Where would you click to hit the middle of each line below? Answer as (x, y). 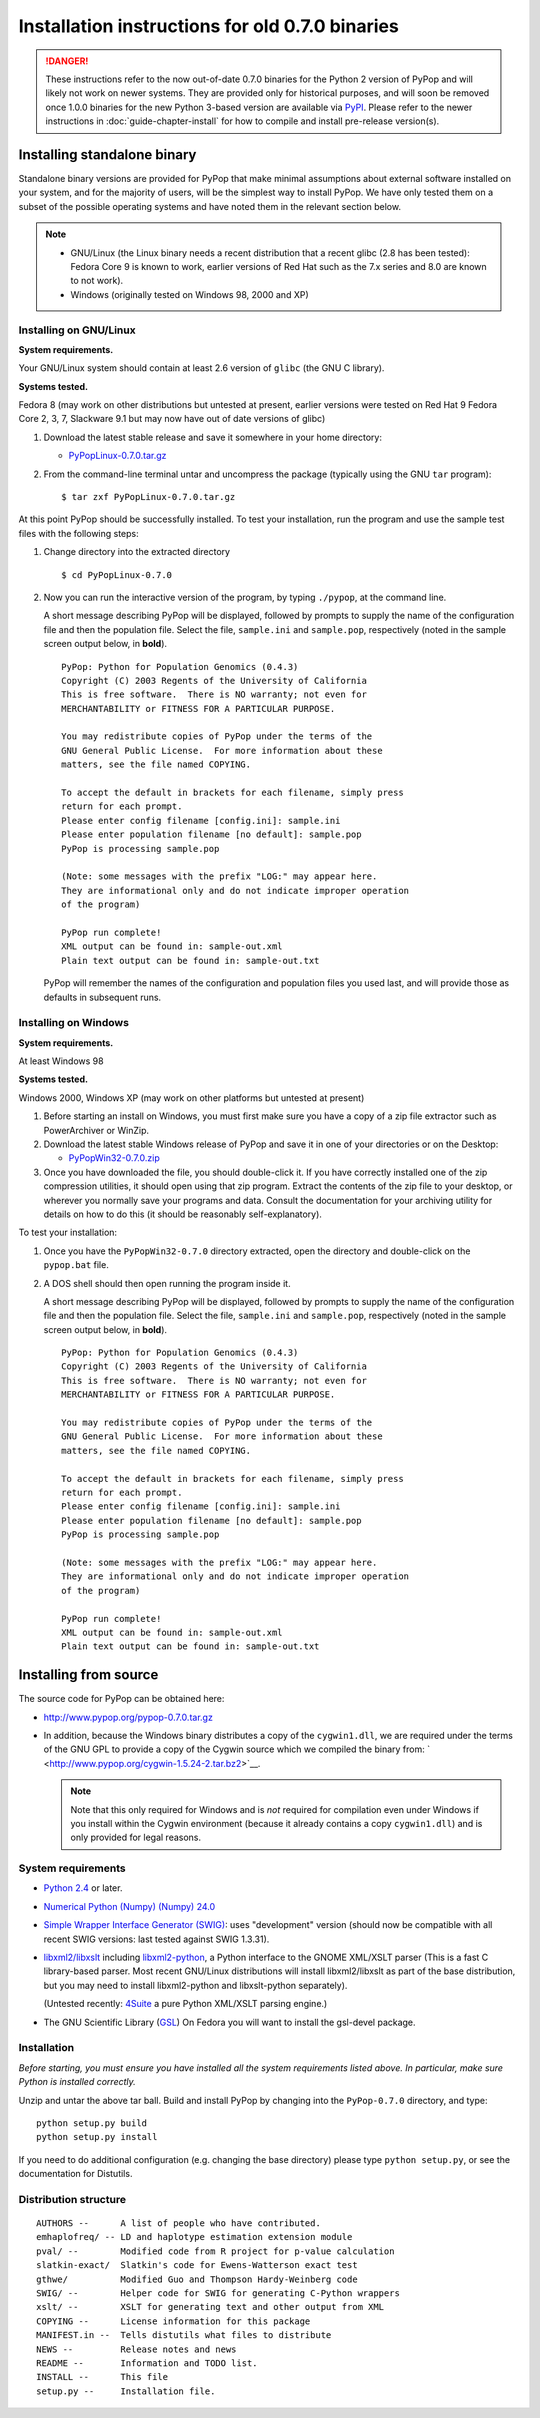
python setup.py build (92, 2123)
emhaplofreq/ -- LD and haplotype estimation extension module (194, 2237)
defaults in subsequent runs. (102, 997)
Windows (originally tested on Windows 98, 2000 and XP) (189, 294)
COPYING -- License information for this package (173, 2321)
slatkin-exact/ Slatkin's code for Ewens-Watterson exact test (197, 2265)
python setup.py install (97, 2137)
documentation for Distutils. (75, 2174)
